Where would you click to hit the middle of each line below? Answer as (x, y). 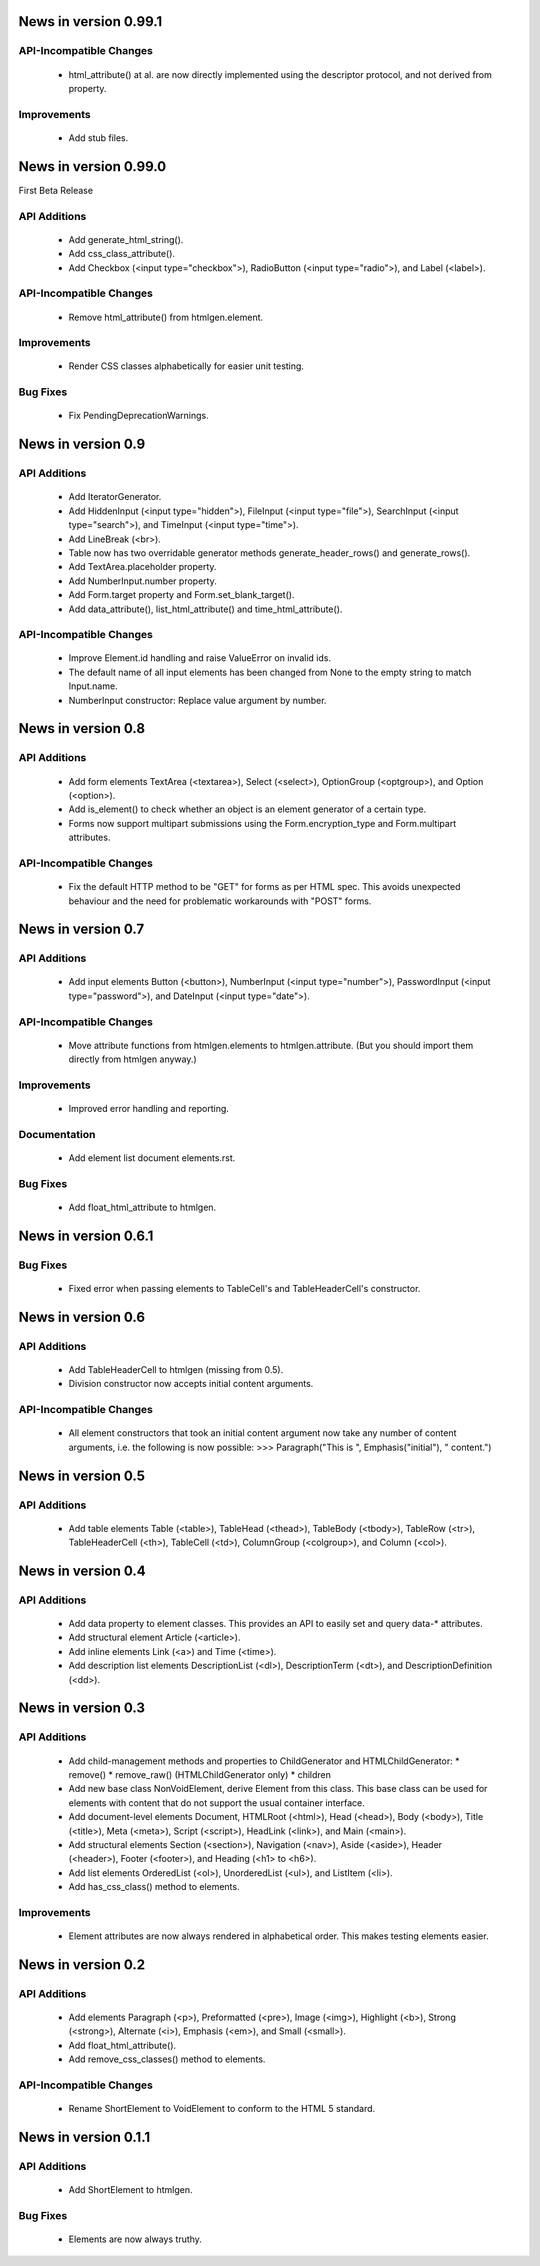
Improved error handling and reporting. (149, 1109)
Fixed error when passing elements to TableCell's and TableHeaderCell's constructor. (244, 1289)
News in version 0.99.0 (92, 166)
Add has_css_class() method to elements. (154, 1887)
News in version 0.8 (81, 728)
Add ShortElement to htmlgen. (130, 2190)
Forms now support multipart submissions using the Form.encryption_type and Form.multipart (262, 823)
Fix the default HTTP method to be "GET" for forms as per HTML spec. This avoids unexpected (264, 887)
